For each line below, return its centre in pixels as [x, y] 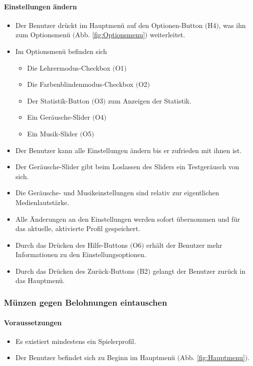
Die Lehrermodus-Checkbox [69, 67]
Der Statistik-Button [58, 100]
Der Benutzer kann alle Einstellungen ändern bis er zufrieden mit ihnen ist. [128, 150]
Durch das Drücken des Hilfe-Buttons [71, 245]
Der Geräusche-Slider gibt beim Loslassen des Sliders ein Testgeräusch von [127, 167]
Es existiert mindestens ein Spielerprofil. [76, 341]
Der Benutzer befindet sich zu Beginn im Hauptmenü [95, 357]
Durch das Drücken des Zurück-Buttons [75, 271]
